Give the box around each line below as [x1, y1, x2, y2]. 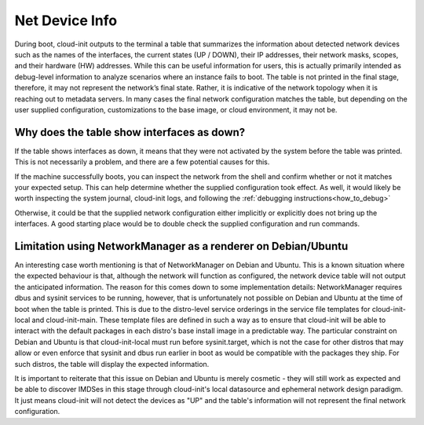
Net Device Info [14, 12, 118, 29]
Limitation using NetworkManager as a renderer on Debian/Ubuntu [14, 240, 349, 253]
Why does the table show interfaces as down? [14, 126, 246, 139]
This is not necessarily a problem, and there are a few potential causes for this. [14, 157, 270, 167]
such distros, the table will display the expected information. [14, 359, 210, 368]
